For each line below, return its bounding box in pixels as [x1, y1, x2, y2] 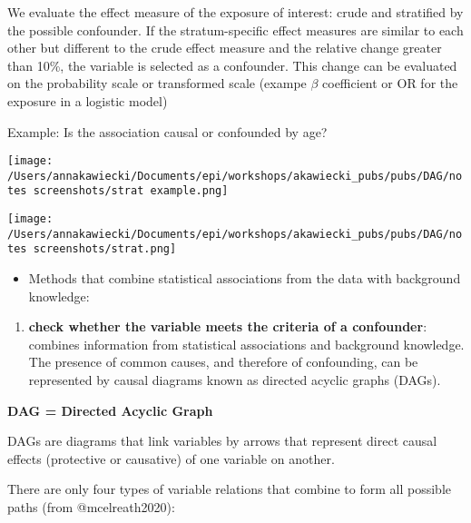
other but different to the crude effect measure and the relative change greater [7, 38, 442, 57]
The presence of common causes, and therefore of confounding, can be [28, 352, 418, 371]
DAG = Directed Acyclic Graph [7, 400, 213, 419]
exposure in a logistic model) [7, 91, 168, 110]
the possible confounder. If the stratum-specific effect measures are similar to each [7, 20, 464, 39]
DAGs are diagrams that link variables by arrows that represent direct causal [7, 431, 437, 450]
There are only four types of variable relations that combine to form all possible [7, 479, 451, 498]
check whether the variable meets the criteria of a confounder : [28, 317, 427, 336]
